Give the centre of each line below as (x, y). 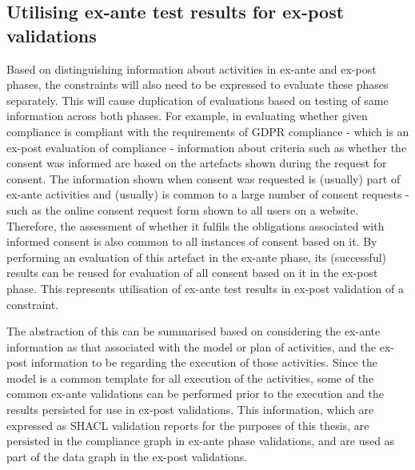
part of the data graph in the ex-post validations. (127, 456)
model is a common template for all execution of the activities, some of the (190, 378)
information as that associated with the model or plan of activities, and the (192, 346)
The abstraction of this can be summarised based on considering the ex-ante (194, 331)
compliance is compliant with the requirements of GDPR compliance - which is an (208, 131)
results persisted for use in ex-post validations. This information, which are (190, 410)
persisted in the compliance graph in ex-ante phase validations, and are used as (201, 441)
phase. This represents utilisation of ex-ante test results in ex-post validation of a (206, 288)
